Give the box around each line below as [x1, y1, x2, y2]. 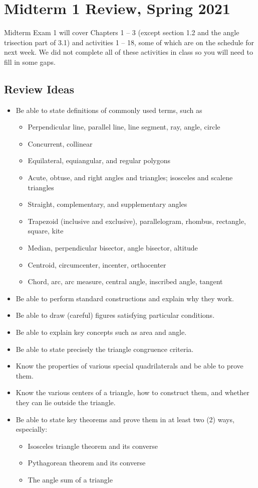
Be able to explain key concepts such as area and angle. [16, 327, 187, 337]
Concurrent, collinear [28, 138, 93, 149]
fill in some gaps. [4, 56, 56, 67]
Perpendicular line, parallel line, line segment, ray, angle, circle [28, 121, 220, 132]
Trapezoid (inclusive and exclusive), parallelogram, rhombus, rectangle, [28, 215, 246, 226]
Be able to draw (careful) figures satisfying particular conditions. [16, 310, 215, 320]
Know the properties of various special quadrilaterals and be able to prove [16, 360, 243, 371]
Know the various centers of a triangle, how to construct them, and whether [16, 387, 249, 398]
